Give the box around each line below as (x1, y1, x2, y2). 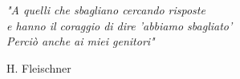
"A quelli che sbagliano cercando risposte (6, 2, 205, 18)
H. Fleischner (6, 59, 71, 76)
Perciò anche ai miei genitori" (6, 33, 155, 49)
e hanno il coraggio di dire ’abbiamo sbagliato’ (6, 17, 233, 34)
